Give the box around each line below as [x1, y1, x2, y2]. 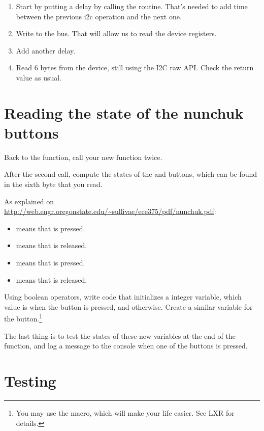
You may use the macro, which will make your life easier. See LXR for [16, 407, 235, 418]
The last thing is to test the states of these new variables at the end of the [4, 330, 236, 341]
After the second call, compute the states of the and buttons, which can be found [4, 169, 257, 179]
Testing [4, 370, 56, 391]
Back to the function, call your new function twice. [4, 151, 162, 162]
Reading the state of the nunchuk [4, 102, 244, 123]
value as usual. [16, 72, 62, 83]
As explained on [4, 196, 54, 206]
